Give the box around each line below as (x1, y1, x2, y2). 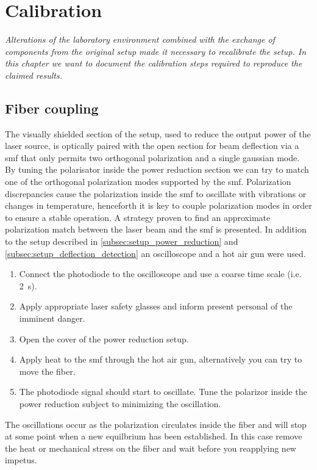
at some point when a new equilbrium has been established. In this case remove (5, 430, 302, 443)
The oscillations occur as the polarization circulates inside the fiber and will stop (5, 418, 307, 430)
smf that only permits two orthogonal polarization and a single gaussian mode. (5, 151, 300, 164)
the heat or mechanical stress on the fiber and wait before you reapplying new (5, 441, 296, 454)
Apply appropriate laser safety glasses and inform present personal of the (19, 300, 293, 313)
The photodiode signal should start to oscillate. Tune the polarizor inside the (19, 385, 307, 398)
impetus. (5, 454, 37, 466)
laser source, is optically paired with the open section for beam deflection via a (5, 139, 299, 152)
